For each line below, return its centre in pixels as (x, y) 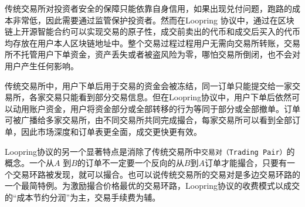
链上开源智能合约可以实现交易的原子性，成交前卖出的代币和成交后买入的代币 (152, 31)
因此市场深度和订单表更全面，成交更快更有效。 (111, 131)
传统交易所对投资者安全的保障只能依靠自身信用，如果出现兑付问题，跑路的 (148, 8)
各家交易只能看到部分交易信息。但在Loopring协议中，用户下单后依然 (160, 97)
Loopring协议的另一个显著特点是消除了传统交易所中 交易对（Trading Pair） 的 (150, 151)
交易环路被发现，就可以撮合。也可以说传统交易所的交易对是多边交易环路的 (156, 174)
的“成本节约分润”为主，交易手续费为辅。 (83, 197)
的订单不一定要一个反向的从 (131, 163)
